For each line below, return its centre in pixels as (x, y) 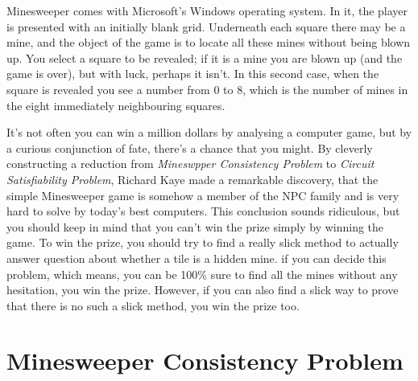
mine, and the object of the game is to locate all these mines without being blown (209, 42)
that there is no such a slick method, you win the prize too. (153, 305)
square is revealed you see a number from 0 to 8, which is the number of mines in (207, 89)
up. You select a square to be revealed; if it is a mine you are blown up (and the (205, 57)
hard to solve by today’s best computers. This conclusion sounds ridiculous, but (203, 211)
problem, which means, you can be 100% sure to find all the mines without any (202, 274)
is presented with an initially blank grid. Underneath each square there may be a (206, 26)
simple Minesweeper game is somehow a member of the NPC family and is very (203, 195)
